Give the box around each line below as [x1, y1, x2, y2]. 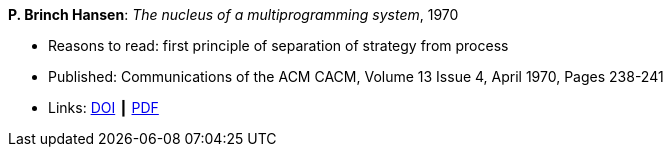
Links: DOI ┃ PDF [48, 99, 159, 116]
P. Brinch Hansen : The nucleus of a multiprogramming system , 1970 [8, 6, 459, 23]
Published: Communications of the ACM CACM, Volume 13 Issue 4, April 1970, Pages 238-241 [48, 68, 664, 85]
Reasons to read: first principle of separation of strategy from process [48, 37, 509, 54]
